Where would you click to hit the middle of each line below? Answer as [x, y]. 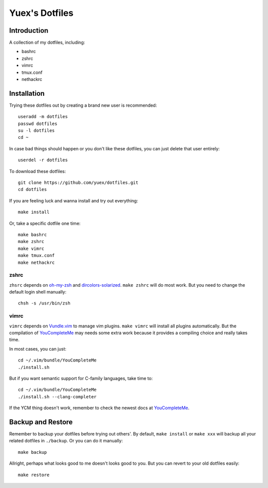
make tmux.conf [36, 256]
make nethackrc [36, 262]
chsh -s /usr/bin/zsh [44, 303]
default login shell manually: [38, 292]
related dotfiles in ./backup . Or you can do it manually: [66, 441]
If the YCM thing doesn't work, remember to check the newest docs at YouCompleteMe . [99, 408]
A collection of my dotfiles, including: [47, 43]
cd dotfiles [33, 189]
